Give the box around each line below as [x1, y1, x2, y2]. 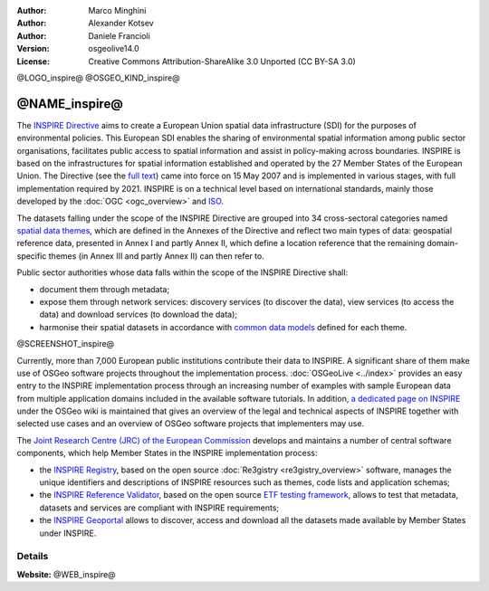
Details [16, 550, 49, 563]
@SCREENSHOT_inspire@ [16, 338, 115, 349]
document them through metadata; [39, 283, 170, 294]
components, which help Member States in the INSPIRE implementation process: [16, 448, 318, 459]
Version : [16, 43, 50, 54]
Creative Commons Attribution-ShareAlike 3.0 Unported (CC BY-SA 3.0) [88, 55, 357, 67]
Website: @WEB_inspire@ [16, 568, 117, 579]
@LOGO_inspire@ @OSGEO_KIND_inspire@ [16, 72, 180, 83]
